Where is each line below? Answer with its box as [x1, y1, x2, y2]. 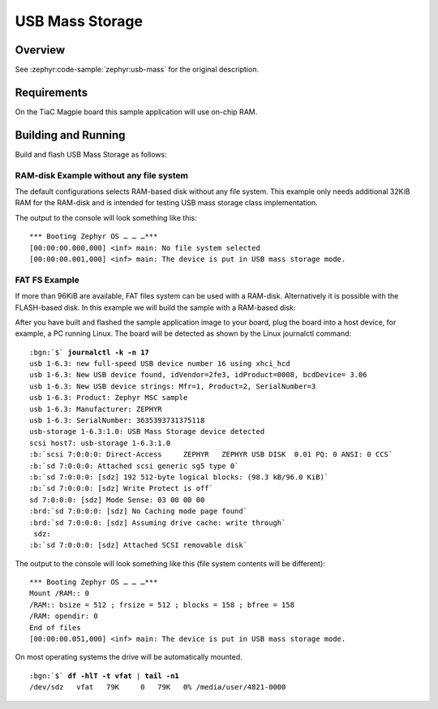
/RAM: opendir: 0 [29, 612, 98, 621]
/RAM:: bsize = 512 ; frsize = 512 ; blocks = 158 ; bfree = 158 [29, 600, 295, 609]
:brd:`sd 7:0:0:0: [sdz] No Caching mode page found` [29, 507, 247, 516]
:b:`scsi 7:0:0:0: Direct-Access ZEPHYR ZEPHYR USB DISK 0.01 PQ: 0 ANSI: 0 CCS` [29, 450, 393, 459]
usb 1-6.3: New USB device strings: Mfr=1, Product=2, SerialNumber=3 [29, 381, 316, 391]
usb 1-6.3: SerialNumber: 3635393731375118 [29, 416, 205, 425]
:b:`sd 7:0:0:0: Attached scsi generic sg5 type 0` [29, 461, 239, 471]
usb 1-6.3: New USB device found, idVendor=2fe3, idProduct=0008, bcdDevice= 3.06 [29, 370, 367, 380]
